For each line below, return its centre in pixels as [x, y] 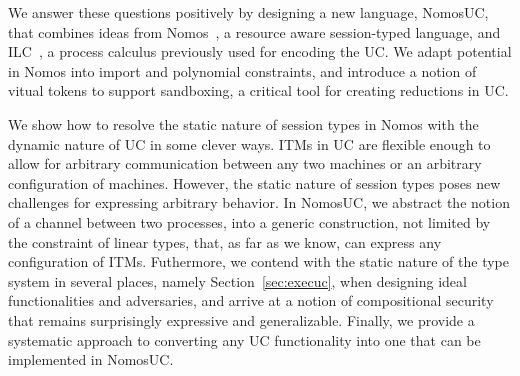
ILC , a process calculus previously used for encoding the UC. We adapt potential [260, 51]
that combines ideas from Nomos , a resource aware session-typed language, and [254, 31]
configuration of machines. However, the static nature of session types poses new [254, 182]
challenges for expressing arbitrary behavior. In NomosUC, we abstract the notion [259, 202]
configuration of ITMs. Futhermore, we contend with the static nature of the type [259, 261]
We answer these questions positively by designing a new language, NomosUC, [248, 12]
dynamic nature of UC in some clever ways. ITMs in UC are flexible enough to [249, 143]
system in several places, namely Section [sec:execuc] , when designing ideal [237, 280]
